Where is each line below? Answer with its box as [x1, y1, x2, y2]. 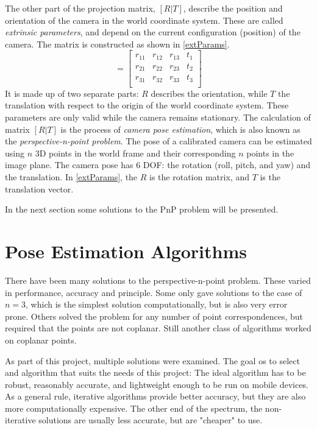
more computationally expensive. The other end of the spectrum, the [5, 401, 263, 414]
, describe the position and [183, 2, 283, 14]
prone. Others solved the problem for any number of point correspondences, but [5, 309, 304, 322]
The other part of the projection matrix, [5, 2, 155, 14]
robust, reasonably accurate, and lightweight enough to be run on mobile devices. [5, 378, 308, 390]
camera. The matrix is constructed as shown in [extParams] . [5, 37, 230, 50]
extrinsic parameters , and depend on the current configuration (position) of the [5, 26, 301, 38]
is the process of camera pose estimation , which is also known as [60, 122, 301, 135]
